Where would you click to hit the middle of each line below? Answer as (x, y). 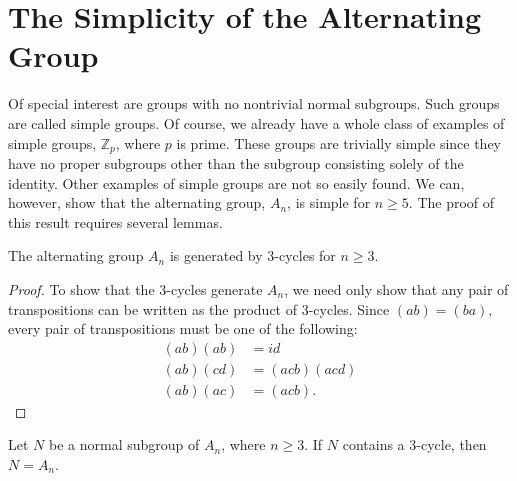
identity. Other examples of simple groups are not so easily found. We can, (236, 182)
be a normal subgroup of (124, 444)
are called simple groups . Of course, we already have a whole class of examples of (256, 122)
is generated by (216, 255)
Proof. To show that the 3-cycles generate (135, 288)
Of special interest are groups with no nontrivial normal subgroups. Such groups (254, 103)
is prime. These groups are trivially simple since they (339, 142)
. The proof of (451, 202)
